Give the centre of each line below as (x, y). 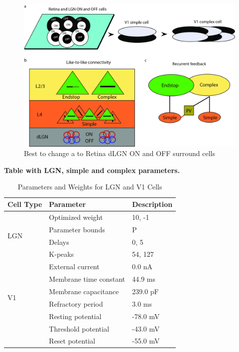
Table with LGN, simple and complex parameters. (92, 170)
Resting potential (75, 316)
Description (152, 204)
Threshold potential (79, 328)
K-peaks (61, 254)
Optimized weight (76, 217)
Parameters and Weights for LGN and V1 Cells (90, 187)
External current (74, 266)
